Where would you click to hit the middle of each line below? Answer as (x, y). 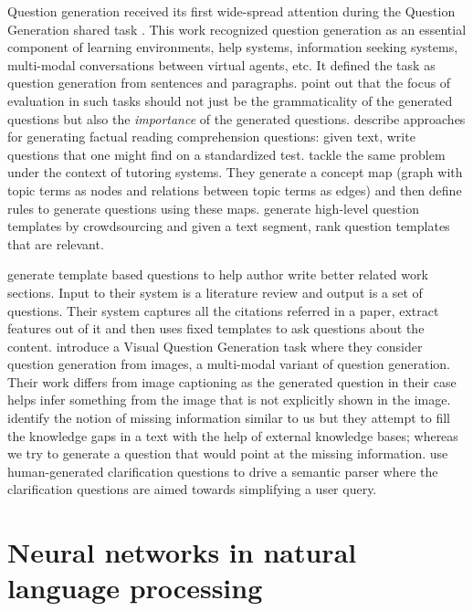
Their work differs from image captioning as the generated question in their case (232, 381)
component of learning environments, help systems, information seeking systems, (233, 47)
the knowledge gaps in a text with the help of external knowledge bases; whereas (233, 435)
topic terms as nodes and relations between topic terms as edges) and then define (235, 190)
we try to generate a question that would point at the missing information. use (228, 453)
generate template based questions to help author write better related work (218, 274)
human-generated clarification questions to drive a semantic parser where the (223, 471)
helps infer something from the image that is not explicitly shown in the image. (229, 400)
